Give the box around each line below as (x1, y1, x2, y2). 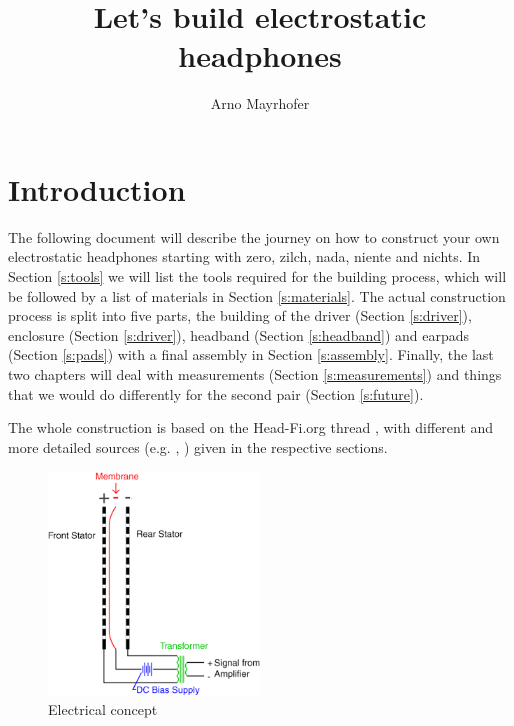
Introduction (8, 168, 186, 209)
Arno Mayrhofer (210, 93, 310, 114)
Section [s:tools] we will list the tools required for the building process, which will (8, 266, 507, 287)
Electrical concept (48, 698, 158, 719)
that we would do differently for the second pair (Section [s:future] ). (8, 383, 424, 404)
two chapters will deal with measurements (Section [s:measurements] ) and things (8, 364, 502, 384)
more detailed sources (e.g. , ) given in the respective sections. (8, 436, 388, 457)
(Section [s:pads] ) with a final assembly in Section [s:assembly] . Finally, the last (8, 344, 494, 365)
